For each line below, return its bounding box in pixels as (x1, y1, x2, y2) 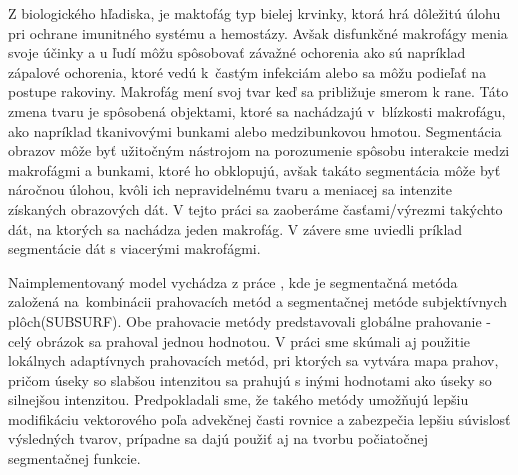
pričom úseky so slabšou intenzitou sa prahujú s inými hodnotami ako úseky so (8, 369, 492, 390)
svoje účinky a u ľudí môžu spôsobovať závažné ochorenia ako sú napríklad (8, 42, 466, 63)
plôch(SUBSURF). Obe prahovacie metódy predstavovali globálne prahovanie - (8, 310, 492, 331)
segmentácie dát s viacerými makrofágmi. (8, 238, 261, 259)
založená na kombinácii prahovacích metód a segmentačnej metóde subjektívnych (8, 291, 508, 312)
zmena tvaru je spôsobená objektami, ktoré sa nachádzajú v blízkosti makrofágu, (8, 100, 506, 121)
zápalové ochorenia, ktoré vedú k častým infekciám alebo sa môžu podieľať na (8, 61, 487, 82)
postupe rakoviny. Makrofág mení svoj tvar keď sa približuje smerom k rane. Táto (8, 81, 509, 102)
